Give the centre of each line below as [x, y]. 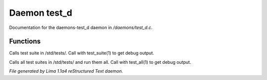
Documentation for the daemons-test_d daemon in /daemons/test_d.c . [81, 27]
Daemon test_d [41, 13]
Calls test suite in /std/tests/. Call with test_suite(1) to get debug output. [82, 53]
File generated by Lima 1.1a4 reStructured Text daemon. [66, 71]
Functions [25, 41]
